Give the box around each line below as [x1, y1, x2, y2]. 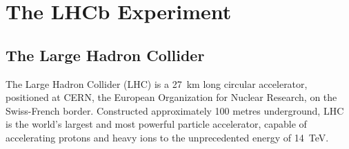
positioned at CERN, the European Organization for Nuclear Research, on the [6, 90, 337, 104]
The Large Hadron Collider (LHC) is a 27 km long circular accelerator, [6, 76, 308, 91]
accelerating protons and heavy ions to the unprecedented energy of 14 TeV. [6, 130, 329, 144]
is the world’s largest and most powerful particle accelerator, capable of [6, 117, 307, 131]
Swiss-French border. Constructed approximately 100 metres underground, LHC [6, 103, 344, 117]
